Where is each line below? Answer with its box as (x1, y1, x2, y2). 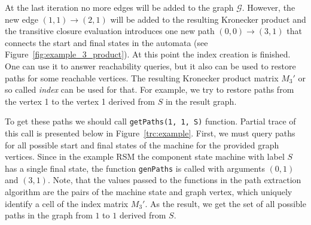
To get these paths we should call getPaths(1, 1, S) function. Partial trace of (5, 115, 296, 127)
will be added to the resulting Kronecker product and (110, 13, 306, 25)
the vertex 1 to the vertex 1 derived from (5, 95, 155, 107)
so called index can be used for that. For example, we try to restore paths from (5, 83, 294, 96)
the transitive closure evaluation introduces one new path (5, 25, 215, 37)
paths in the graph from (5, 209, 93, 221)
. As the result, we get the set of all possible (145, 197, 306, 209)
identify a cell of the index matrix (5, 197, 129, 209)
